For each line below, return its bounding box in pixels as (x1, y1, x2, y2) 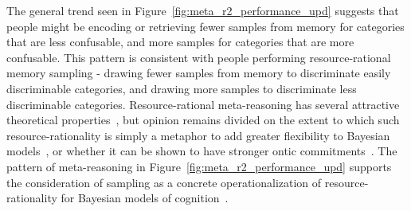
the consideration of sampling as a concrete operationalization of (6, 174, 322, 190)
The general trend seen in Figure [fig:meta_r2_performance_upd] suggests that (6, 2, 399, 18)
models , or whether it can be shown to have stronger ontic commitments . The (6, 143, 397, 159)
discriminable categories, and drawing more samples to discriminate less (6, 80, 357, 96)
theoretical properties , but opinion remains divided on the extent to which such (6, 111, 400, 128)
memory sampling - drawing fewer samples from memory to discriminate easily (6, 64, 391, 81)
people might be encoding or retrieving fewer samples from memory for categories (6, 18, 405, 34)
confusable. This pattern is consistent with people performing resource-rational (6, 49, 391, 65)
